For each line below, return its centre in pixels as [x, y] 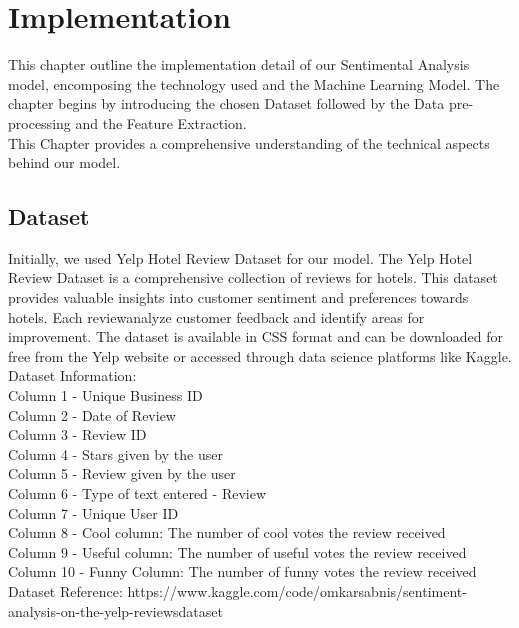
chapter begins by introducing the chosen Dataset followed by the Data [226, 103]
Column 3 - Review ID [77, 434]
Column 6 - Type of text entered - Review [137, 493]
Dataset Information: [72, 375]
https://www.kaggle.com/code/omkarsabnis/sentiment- [297, 590]
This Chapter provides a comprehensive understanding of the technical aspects [249, 142]
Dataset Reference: [65, 590]
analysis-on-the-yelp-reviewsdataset [115, 610]
